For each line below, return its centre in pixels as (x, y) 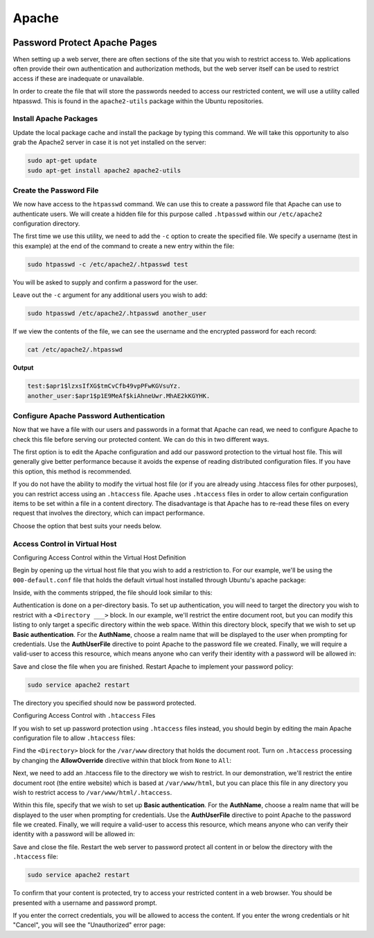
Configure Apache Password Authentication (89, 415)
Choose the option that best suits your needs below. (87, 525)
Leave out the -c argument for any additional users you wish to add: (110, 295)
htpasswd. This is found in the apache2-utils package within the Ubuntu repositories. (138, 101)
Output (23, 368)
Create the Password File (56, 190)
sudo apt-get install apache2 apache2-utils (104, 170)
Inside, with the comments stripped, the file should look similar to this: (113, 593)
